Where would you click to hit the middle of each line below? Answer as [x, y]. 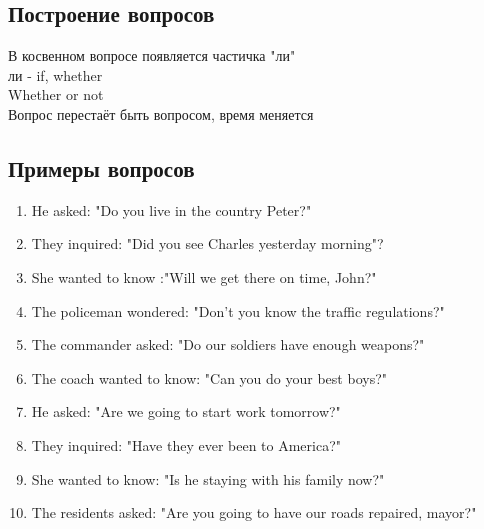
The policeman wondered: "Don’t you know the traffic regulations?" [238, 310]
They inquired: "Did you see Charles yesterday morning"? [207, 243]
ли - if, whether [55, 74]
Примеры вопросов [101, 167]
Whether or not [56, 94]
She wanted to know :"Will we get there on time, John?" [204, 276]
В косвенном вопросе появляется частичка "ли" [152, 55]
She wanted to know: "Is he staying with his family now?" [208, 478]
